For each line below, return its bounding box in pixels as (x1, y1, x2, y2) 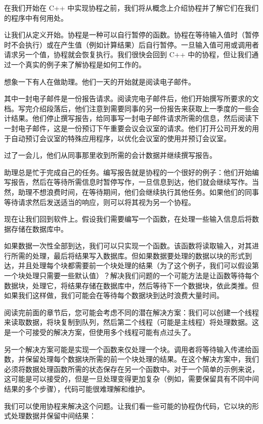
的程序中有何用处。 (4, 12, 68, 23)
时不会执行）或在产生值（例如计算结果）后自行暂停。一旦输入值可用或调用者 (4, 39, 259, 50)
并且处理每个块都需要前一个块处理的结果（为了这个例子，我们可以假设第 (18, 260, 259, 271)
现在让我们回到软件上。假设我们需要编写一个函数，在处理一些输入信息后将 (4, 214, 252, 224)
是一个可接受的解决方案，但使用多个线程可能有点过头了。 (4, 327, 195, 337)
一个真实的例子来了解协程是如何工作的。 (11, 59, 146, 69)
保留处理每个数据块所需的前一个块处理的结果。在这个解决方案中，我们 (25, 354, 259, 364)
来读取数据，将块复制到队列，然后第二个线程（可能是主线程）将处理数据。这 (4, 317, 259, 327)
